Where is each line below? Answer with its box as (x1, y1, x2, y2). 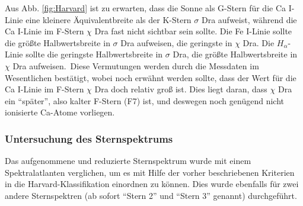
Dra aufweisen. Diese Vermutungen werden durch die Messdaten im (12, 59, 259, 72)
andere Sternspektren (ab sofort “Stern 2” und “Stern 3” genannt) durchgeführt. (5, 189, 297, 201)
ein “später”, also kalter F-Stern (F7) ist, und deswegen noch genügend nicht (5, 94, 284, 107)
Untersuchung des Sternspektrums (5, 131, 173, 146)
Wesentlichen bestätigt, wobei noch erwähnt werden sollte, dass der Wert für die (5, 71, 296, 83)
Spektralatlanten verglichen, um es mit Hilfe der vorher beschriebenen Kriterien (5, 166, 295, 178)
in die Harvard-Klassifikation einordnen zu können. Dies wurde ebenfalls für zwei (5, 178, 299, 190)
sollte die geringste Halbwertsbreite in (25, 48, 163, 60)
